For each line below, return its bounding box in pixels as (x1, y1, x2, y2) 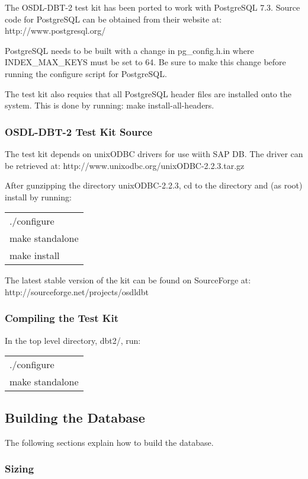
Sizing (5, 461, 34, 476)
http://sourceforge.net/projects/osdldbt (5, 285, 149, 298)
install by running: (5, 190, 72, 203)
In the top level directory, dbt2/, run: (5, 334, 141, 346)
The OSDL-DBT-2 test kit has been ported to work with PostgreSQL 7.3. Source (5, 1, 300, 13)
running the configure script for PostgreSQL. (5, 67, 167, 79)
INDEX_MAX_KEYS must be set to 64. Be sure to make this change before (5, 56, 286, 68)
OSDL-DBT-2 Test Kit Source (5, 124, 153, 139)
